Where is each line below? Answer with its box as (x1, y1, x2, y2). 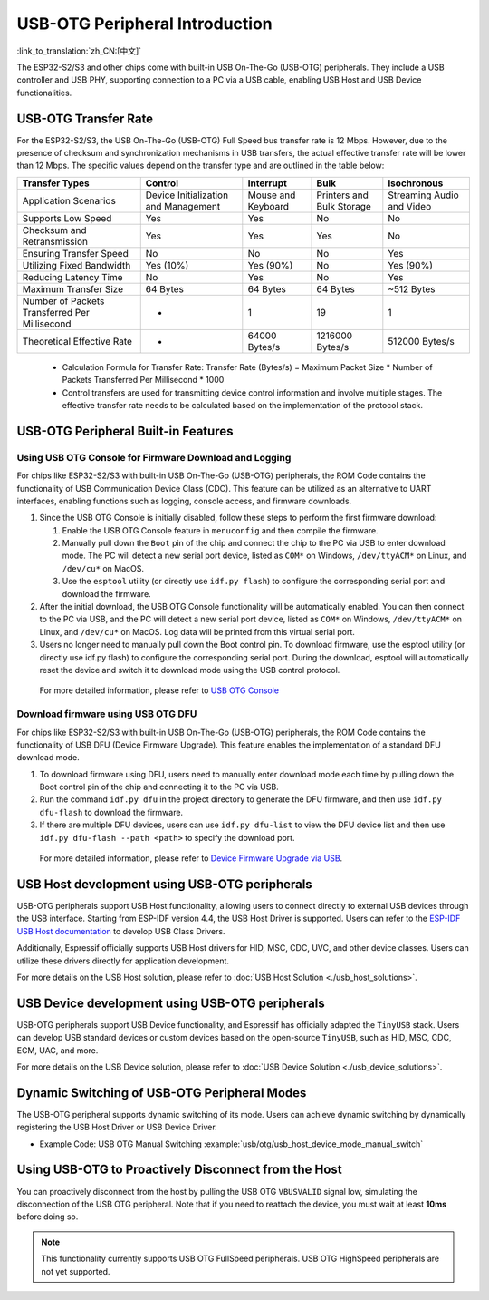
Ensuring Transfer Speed (22, 247, 129, 259)
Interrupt (247, 177, 287, 190)
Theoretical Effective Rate (22, 335, 133, 347)
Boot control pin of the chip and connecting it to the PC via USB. (39, 781, 280, 793)
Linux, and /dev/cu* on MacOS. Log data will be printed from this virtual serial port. (39, 626, 355, 637)
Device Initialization (145, 189, 229, 201)
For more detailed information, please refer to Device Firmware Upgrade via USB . (39, 853, 343, 864)
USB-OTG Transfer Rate (16, 111, 154, 126)
